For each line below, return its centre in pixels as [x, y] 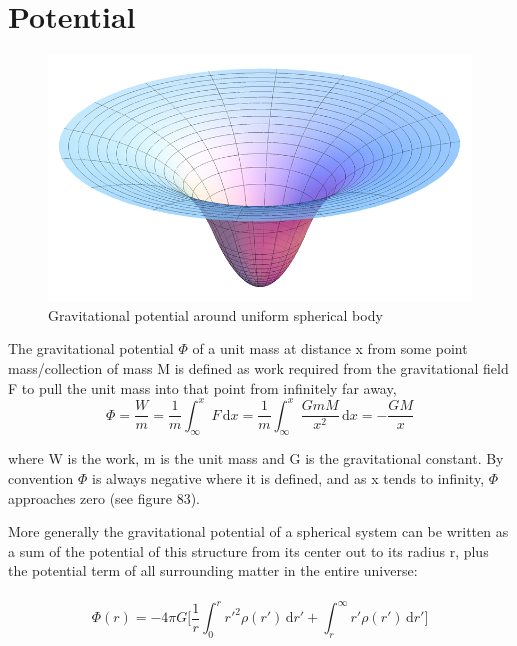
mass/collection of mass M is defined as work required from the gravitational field [258, 367]
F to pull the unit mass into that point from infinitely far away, [202, 387]
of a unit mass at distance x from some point [330, 348]
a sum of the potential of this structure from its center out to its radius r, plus [248, 550]
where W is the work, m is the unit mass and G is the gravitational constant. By [256, 458]
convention [41, 478]
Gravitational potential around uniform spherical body [215, 314]
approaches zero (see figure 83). [104, 497]
